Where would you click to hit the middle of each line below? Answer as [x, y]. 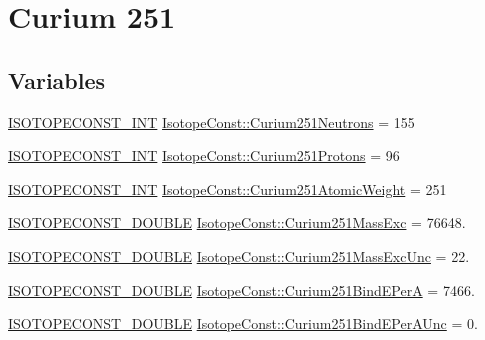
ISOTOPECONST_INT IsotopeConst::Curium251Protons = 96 [204, 155]
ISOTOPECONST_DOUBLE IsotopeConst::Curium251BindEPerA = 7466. [241, 289]
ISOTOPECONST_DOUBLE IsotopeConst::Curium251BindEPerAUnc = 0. [243, 323]
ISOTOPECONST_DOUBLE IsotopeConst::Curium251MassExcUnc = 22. [239, 255]
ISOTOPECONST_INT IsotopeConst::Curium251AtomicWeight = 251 [227, 188]
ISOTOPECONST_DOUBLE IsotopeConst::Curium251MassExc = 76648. [237, 222]
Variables [57, 79]
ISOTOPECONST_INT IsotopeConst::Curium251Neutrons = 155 [211, 121]
